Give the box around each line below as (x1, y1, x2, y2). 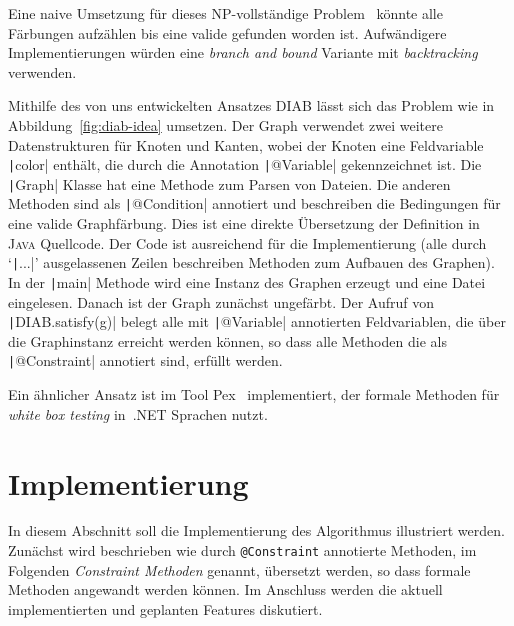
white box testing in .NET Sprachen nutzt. (8, 403, 268, 424)
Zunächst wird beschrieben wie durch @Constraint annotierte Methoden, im (8, 540, 477, 561)
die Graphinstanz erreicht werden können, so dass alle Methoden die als (8, 330, 447, 351)
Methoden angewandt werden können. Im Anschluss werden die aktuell (8, 579, 443, 600)
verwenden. (8, 61, 77, 82)
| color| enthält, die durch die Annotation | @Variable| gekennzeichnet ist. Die (8, 154, 482, 175)
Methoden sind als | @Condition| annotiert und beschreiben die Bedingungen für (8, 193, 501, 214)
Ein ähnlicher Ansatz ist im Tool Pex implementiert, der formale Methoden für (8, 384, 500, 405)
